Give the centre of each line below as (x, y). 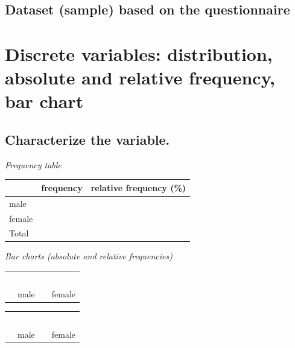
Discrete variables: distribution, (139, 53)
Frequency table (33, 164)
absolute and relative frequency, (140, 78)
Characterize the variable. (87, 139)
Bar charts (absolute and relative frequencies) (89, 256)
